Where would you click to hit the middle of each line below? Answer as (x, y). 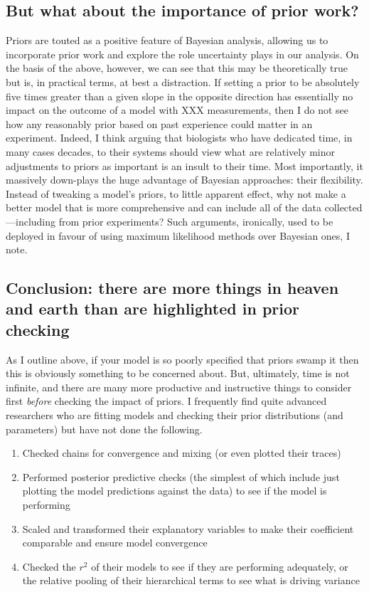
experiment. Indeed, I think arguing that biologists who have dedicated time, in (179, 138)
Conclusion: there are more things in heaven (172, 288)
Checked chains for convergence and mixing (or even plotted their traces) (182, 453)
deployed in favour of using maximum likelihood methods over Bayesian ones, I (178, 235)
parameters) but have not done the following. (104, 429)
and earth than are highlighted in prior (153, 308)
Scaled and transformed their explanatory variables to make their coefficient (188, 528)
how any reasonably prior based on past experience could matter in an (159, 123)
